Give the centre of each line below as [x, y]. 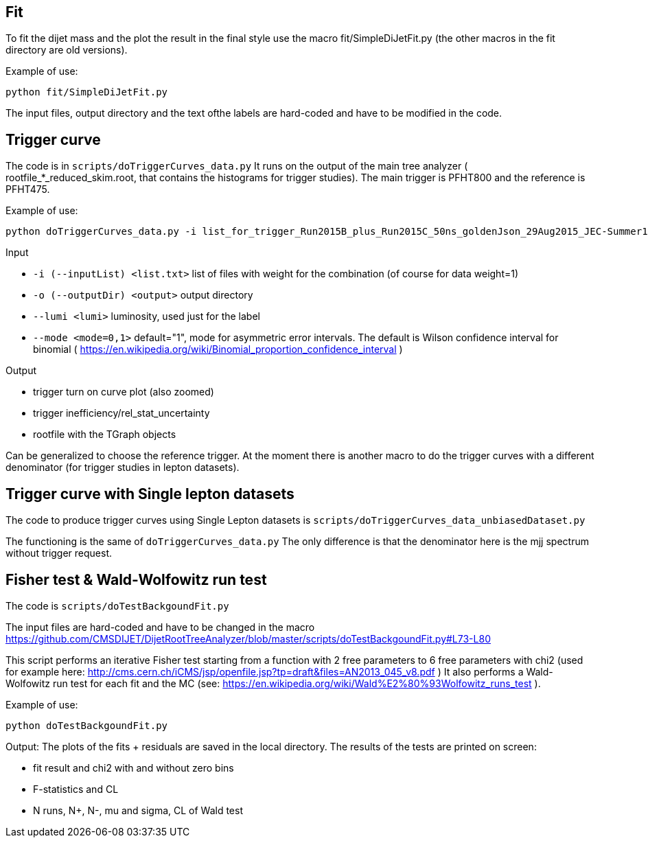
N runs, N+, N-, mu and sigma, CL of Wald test [138, 810]
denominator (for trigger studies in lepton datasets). [123, 467]
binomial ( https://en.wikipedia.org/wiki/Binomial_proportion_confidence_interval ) [218, 349]
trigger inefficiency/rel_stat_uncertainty [121, 413]
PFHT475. [28, 189]
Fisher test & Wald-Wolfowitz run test [136, 579]
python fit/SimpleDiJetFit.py [87, 92]
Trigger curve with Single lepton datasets [150, 494]
